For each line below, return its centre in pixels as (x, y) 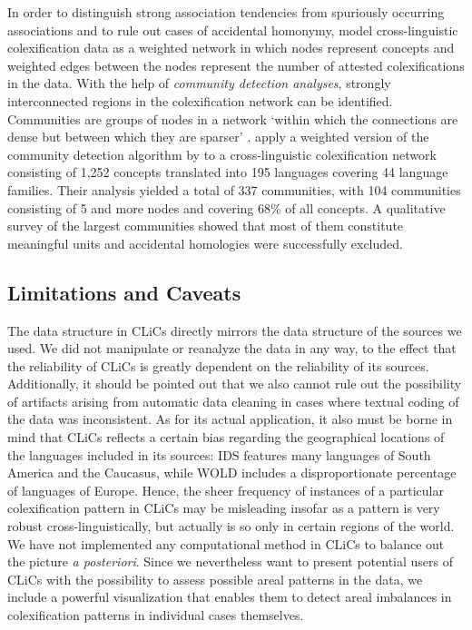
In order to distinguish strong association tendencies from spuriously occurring (226, 12)
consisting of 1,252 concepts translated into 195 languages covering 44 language (228, 172)
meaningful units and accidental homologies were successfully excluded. (205, 243)
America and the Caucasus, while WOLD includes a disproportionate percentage (232, 472)
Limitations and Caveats (124, 292)
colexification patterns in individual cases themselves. (156, 615)
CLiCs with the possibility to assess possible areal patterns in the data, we (215, 579)
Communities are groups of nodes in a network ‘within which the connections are (233, 118)
